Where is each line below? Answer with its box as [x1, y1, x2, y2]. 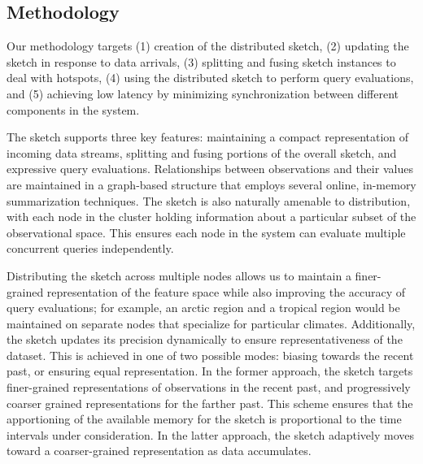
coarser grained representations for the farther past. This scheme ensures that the [7, 394, 413, 411]
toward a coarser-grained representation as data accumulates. [7, 442, 312, 459]
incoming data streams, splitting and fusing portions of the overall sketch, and [7, 144, 397, 161]
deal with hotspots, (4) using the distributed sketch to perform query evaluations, [7, 69, 414, 86]
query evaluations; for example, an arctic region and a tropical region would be [7, 299, 400, 316]
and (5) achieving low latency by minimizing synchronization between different [7, 85, 399, 102]
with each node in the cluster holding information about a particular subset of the [7, 208, 416, 225]
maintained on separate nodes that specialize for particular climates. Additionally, [7, 314, 416, 332]
